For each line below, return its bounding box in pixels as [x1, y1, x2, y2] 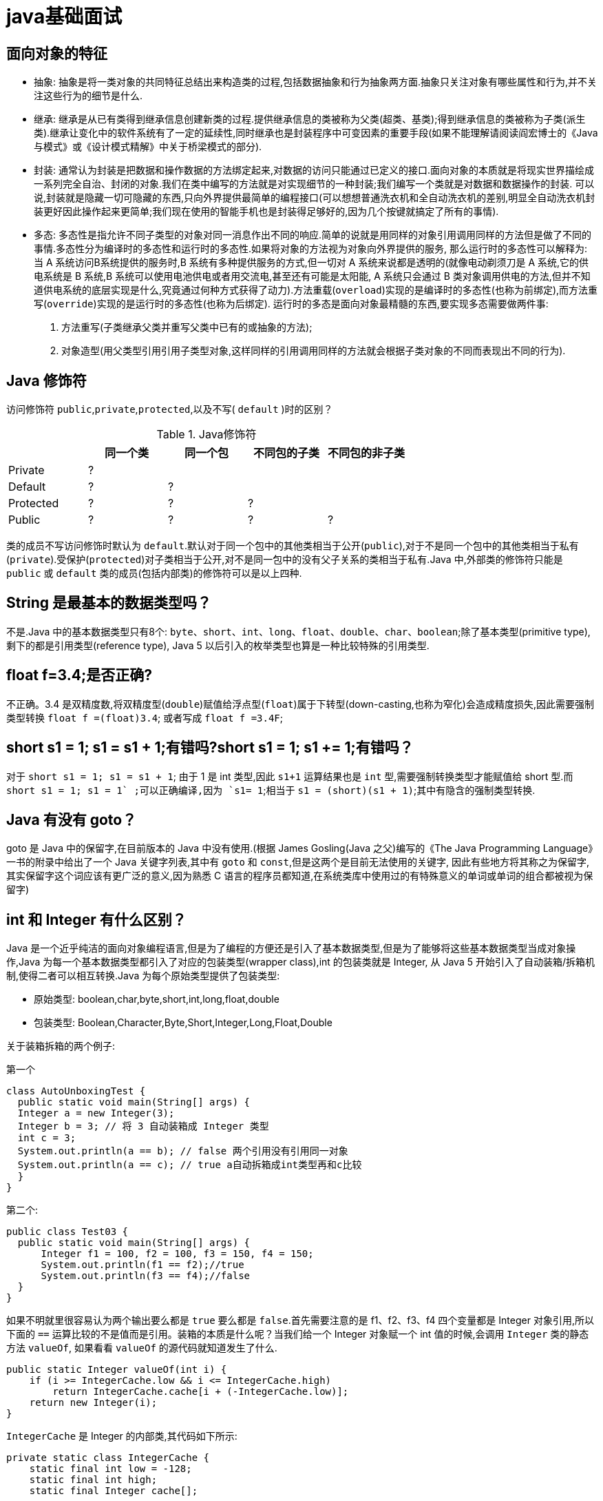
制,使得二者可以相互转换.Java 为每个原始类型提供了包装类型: [6, 970, 280, 982]
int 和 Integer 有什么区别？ [6, 910, 187, 928]
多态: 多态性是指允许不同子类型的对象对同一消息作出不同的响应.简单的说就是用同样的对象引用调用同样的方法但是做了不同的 [34, 229, 592, 241]
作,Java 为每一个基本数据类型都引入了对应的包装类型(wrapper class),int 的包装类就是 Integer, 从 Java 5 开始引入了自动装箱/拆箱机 [6, 956, 595, 968]
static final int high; [29, 1474, 158, 1486]
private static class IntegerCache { [6, 1452, 210, 1464]
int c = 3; [17, 1132, 76, 1144]
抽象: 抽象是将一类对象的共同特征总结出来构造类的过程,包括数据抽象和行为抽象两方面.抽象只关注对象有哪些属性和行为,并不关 [34, 76, 597, 88]
